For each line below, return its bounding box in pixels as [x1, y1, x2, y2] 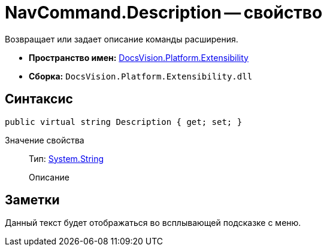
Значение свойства [5, 134, 84, 145]
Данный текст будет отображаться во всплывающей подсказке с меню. [5, 218, 301, 228]
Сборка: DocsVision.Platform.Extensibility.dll [29, 71, 253, 81]
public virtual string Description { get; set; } [5, 117, 243, 127]
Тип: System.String [29, 153, 104, 164]
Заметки [5, 192, 60, 208]
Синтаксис [5, 91, 73, 107]
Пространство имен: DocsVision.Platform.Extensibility [29, 52, 249, 63]
